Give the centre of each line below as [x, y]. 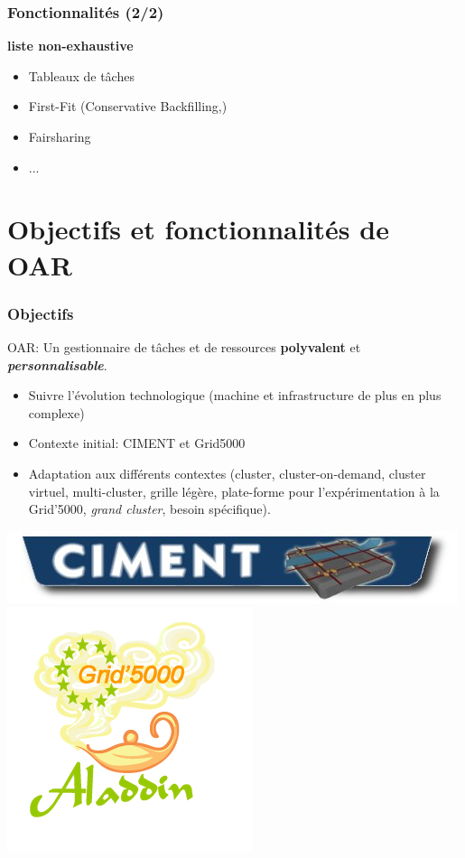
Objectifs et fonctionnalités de [198, 229]
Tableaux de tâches [81, 75]
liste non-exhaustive [70, 46]
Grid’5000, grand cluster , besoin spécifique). [149, 509]
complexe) [56, 412]
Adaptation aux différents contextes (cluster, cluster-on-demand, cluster [227, 473]
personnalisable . [57, 364]
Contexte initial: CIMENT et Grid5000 [137, 443]
